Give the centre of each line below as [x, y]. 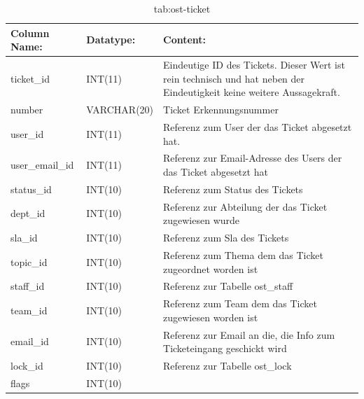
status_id [31, 189]
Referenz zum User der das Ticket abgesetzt [258, 126]
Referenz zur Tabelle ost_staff [228, 286]
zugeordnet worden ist [211, 268]
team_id [29, 310]
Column [30, 33]
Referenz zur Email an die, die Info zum [249, 334]
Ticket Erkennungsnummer [221, 110]
